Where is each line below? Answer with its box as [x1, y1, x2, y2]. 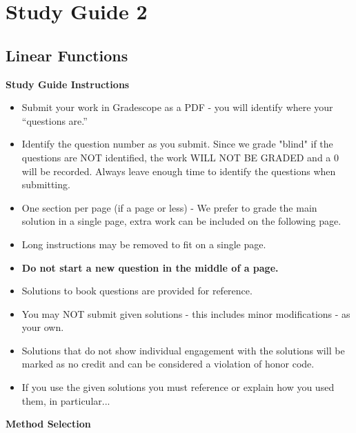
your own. [21, 320, 64, 334]
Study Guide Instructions [6, 77, 130, 91]
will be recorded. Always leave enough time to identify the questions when [21, 163, 336, 178]
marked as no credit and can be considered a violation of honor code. [21, 356, 315, 371]
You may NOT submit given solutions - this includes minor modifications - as [21, 306, 350, 321]
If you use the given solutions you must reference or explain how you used [21, 380, 335, 394]
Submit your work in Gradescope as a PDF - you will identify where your [21, 100, 333, 114]
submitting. [21, 177, 70, 192]
